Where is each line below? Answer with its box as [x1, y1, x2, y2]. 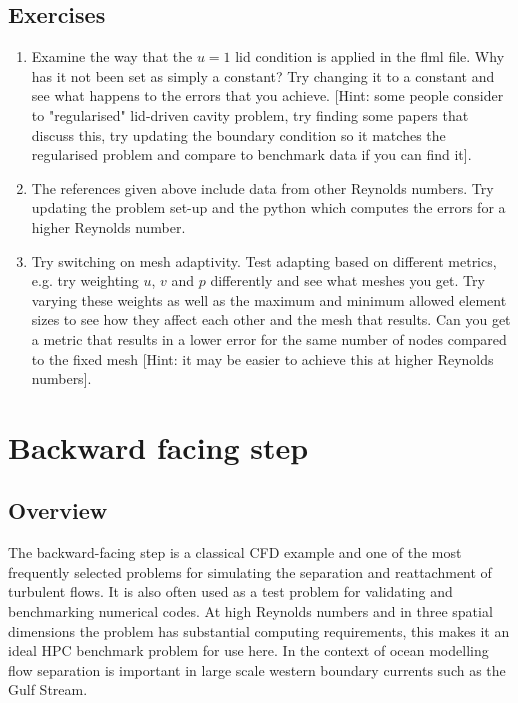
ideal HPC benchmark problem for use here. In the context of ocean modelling [8, 640, 489, 661]
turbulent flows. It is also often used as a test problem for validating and [8, 581, 453, 602]
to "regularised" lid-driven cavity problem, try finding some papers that [31, 104, 469, 125]
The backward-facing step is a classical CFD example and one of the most [8, 542, 462, 563]
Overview [8, 495, 108, 526]
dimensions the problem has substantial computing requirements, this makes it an [8, 620, 510, 641]
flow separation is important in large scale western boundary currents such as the [8, 659, 506, 680]
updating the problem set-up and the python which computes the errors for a [31, 197, 506, 218]
